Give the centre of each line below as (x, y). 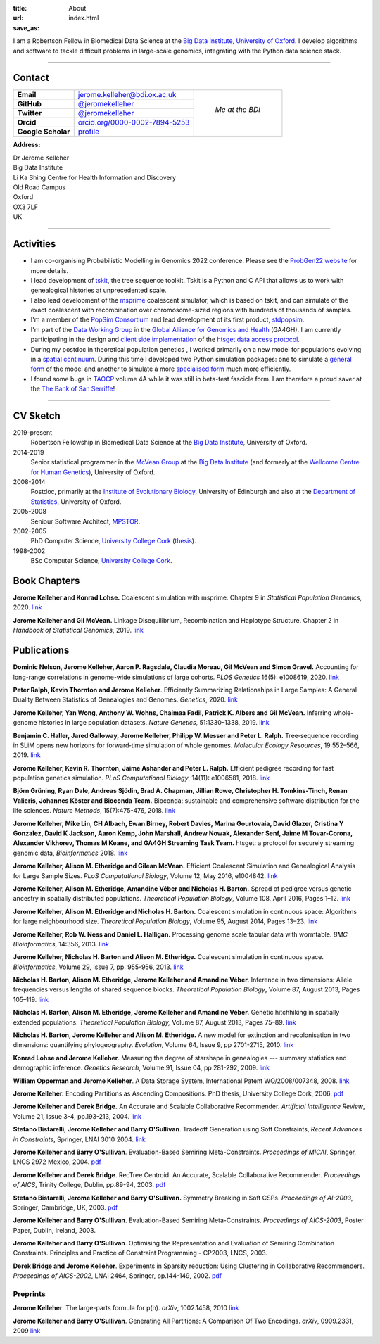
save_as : (26, 27)
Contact (31, 78)
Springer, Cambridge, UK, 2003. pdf (65, 1207)
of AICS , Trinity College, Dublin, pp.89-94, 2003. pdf (89, 1185)
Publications (41, 651)
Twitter (30, 113)
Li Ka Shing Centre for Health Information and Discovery (94, 177)
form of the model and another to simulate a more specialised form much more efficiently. (161, 369)
